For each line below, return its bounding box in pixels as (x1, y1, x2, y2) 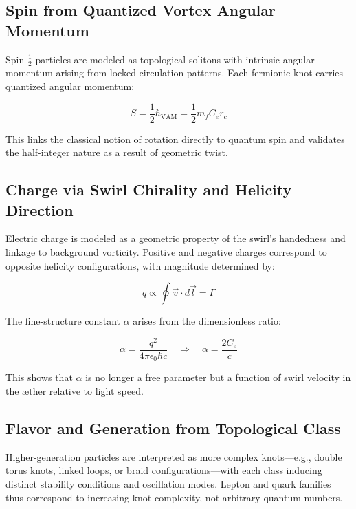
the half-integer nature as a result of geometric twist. (5, 145, 228, 160)
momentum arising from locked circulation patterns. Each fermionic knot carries (5, 65, 344, 80)
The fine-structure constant (5, 314, 121, 328)
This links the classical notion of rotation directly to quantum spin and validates (5, 131, 345, 146)
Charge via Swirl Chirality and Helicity (5, 179, 292, 200)
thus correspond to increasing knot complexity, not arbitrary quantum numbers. (5, 490, 343, 504)
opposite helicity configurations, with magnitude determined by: (5, 258, 275, 272)
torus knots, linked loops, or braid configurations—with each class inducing (5, 463, 322, 477)
